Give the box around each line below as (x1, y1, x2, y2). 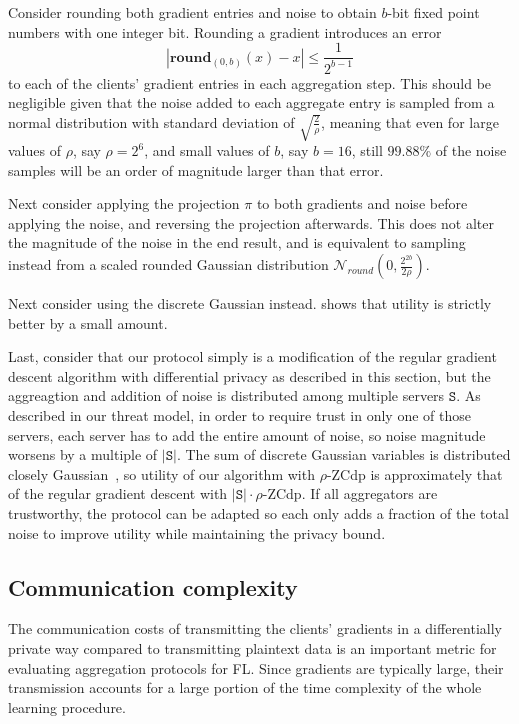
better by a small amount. (8, 312, 168, 333)
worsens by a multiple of (8, 444, 158, 465)
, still (351, 140, 383, 161)
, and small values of (144, 140, 270, 161)
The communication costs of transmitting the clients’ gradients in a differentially (8, 618, 502, 639)
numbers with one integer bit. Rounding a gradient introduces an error (8, 21, 442, 42)
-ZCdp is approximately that (326, 463, 503, 484)
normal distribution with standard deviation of (8, 111, 295, 132)
